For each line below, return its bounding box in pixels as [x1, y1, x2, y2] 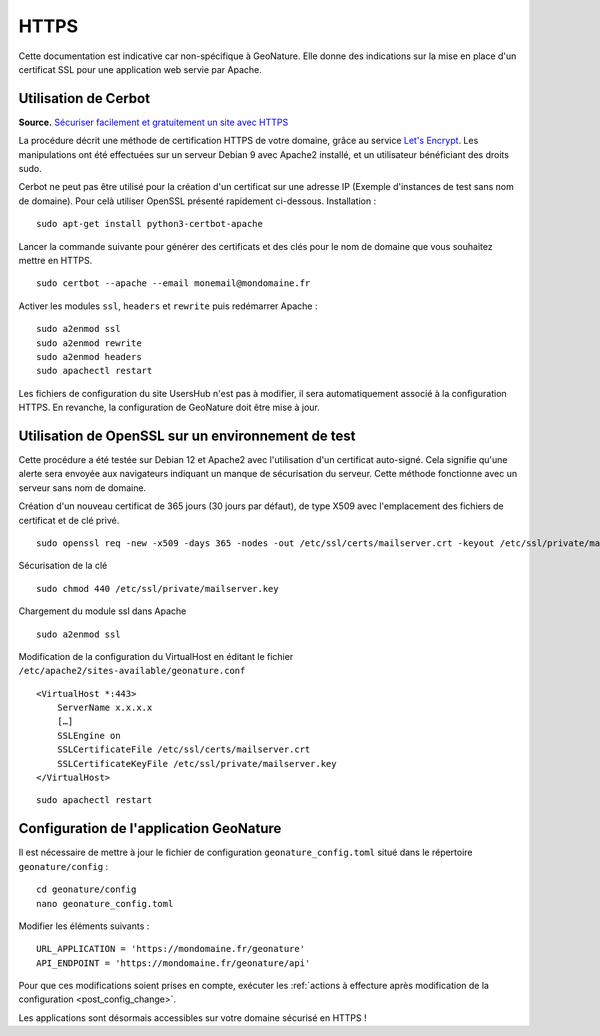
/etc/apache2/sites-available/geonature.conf [18, 665, 246, 677]
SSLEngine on [56, 730, 121, 741]
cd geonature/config [36, 884, 137, 895]
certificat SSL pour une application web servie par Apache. [18, 63, 262, 75]
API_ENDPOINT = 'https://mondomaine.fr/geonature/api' [36, 957, 311, 969]
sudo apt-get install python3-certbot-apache [36, 218, 264, 230]
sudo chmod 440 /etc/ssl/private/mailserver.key [36, 583, 279, 594]
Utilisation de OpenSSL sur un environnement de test [18, 427, 356, 444]
